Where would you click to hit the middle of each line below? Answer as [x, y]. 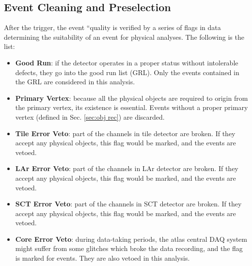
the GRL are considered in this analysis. [75, 82]
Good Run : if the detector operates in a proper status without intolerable [127, 62]
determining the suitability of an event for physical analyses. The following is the [124, 37]
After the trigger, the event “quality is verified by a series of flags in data [112, 27]
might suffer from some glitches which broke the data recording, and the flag [129, 248]
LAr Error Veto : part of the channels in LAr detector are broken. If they [127, 168]
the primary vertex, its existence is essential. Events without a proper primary [132, 107]
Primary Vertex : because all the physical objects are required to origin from [132, 98]
